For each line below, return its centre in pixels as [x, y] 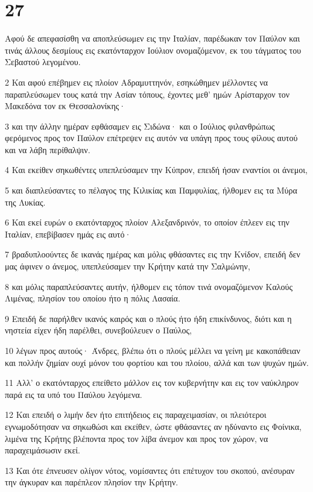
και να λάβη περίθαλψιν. [48, 149]
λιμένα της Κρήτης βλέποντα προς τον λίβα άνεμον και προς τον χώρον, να [137, 438]
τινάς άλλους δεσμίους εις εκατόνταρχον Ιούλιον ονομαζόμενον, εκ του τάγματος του [153, 50]
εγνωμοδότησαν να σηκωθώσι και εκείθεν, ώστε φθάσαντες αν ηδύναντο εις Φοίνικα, [153, 426]
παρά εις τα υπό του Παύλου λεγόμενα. [74, 394]
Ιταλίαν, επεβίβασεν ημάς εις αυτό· [68, 234]
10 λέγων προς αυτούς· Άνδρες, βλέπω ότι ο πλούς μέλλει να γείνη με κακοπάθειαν [153, 350]
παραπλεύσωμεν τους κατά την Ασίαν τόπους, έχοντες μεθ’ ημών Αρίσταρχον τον [147, 94]
